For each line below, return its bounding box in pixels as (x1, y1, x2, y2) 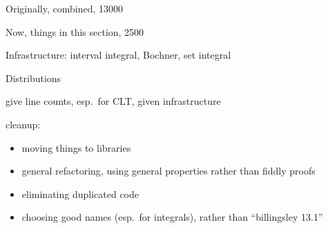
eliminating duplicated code (21, 186, 139, 201)
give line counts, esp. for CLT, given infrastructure (6, 94, 221, 108)
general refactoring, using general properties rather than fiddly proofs (21, 163, 316, 178)
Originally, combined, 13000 (6, 1, 124, 15)
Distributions (6, 70, 61, 85)
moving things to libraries (21, 140, 131, 155)
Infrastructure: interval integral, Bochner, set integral (6, 48, 231, 62)
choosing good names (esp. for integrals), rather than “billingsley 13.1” (21, 210, 323, 224)
